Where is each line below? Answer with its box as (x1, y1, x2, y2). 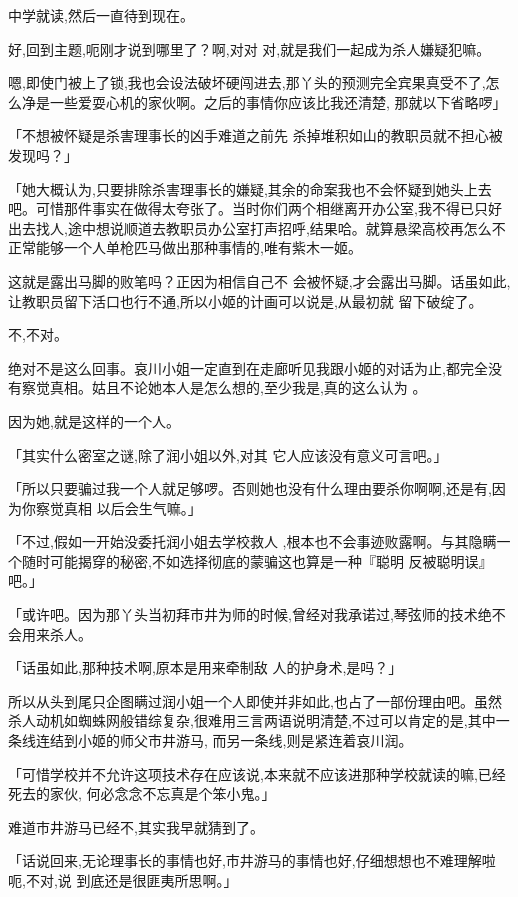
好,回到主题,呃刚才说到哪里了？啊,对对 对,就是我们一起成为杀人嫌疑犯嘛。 (8, 38, 491, 59)
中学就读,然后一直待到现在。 (8, 5, 194, 25)
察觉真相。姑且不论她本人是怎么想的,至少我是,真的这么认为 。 (21, 377, 427, 398)
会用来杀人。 (8, 623, 92, 644)
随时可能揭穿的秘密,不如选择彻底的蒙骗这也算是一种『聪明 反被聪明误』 (21, 550, 493, 571)
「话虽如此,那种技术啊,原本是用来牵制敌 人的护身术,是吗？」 (8, 657, 403, 678)
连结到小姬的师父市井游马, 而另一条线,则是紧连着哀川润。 (35, 730, 413, 751)
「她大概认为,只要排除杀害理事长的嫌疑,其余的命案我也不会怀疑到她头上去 (8, 178, 492, 199)
